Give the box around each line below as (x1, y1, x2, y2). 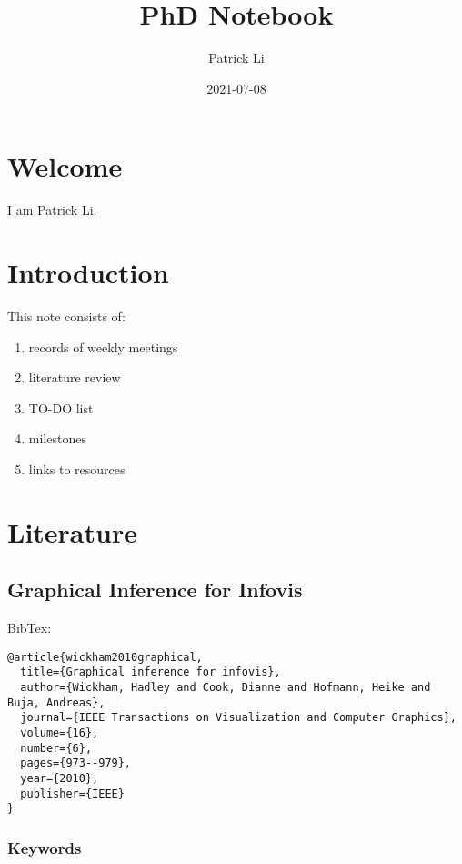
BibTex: (7, 618, 52, 637)
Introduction (7, 254, 169, 291)
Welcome (7, 147, 123, 185)
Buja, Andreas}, (7, 696, 105, 709)
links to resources (28, 459, 126, 478)
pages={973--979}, (20, 757, 132, 770)
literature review (28, 368, 121, 387)
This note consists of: (7, 306, 126, 325)
